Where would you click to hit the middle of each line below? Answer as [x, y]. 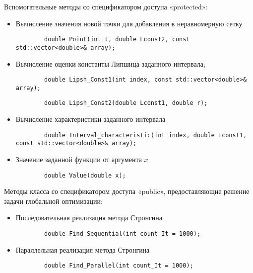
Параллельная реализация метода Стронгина [83, 249]
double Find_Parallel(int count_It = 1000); [119, 266]
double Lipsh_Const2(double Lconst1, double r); [126, 103]
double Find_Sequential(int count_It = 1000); [123, 234]
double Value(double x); [85, 175]
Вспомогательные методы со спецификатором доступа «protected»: [106, 6]
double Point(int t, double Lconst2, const [117, 40]
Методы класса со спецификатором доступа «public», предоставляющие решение [127, 191]
